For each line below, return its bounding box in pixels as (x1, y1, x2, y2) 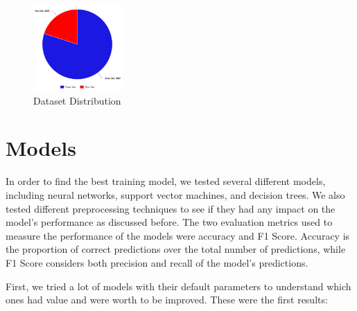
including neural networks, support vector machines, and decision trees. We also (6, 187, 345, 202)
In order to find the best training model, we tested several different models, (6, 174, 326, 188)
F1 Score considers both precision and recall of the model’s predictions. (6, 255, 308, 269)
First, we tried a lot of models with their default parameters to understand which (6, 278, 351, 293)
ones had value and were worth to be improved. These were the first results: (6, 292, 328, 307)
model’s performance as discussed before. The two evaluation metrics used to (6, 215, 333, 229)
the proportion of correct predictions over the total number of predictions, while (6, 242, 346, 256)
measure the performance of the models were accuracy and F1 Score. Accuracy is (6, 228, 350, 242)
